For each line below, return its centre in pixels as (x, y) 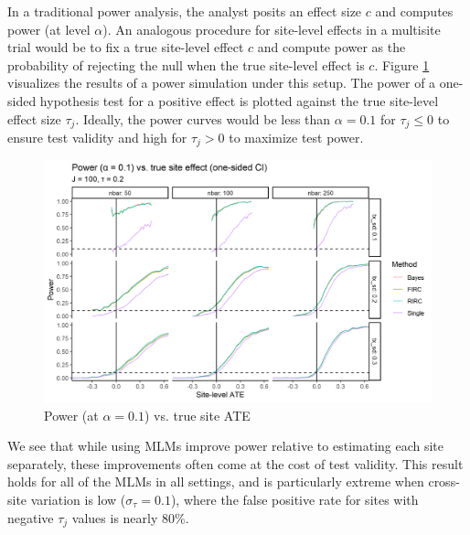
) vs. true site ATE (197, 415)
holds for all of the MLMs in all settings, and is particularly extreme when (216, 481)
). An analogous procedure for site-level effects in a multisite (272, 29)
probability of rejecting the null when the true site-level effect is (186, 64)
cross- (444, 481)
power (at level (49, 29)
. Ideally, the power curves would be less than (203, 118)
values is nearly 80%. (130, 517)
